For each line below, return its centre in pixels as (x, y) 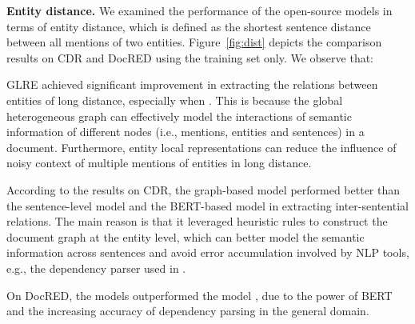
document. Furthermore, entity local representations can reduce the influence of (202, 147)
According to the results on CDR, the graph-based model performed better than (204, 189)
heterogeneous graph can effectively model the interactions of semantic (179, 116)
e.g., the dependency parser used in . (96, 268)
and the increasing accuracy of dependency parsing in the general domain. (188, 311)
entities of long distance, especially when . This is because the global (175, 100)
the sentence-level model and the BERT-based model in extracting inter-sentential (207, 205)
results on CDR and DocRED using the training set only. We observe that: (190, 57)
